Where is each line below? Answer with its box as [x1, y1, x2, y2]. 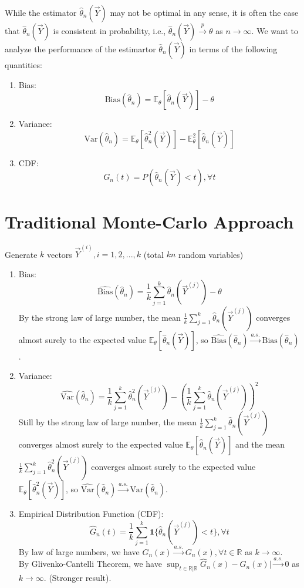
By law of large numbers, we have [18, 545, 140, 557]
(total [143, 248, 164, 260]
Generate [5, 248, 38, 260]
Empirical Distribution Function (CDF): [18, 508, 164, 520]
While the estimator [5, 6, 77, 18]
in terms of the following [189, 43, 278, 55]
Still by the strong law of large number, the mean [18, 416, 197, 428]
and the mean [235, 438, 285, 451]
